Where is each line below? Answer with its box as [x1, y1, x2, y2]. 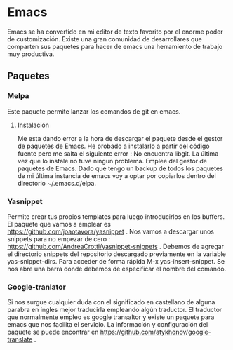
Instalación [17, 121, 50, 129]
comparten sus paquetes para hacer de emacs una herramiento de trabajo [7, 42, 223, 51]
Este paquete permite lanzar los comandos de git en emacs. [7, 107, 181, 116]
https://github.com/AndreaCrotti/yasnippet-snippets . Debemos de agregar [7, 242, 225, 250]
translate [7, 335, 33, 344]
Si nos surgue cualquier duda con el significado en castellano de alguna [7, 298, 215, 307]
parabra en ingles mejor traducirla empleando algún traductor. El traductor [7, 306, 222, 314]
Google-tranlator [7, 282, 67, 292]
